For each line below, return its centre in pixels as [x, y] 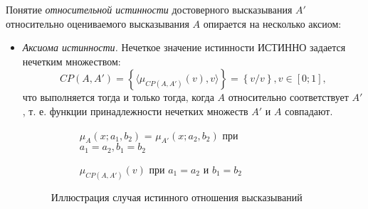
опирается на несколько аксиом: [272, 23]
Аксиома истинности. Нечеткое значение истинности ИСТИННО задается [184, 47]
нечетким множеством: [72, 61]
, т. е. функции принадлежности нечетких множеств [135, 111]
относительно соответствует [288, 97]
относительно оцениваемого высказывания [98, 23]
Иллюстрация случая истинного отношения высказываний [177, 197]
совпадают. [309, 111]
